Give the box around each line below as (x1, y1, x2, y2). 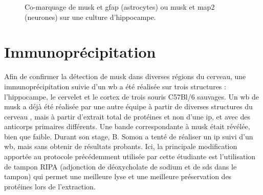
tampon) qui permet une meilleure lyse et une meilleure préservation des (4, 171, 232, 182)
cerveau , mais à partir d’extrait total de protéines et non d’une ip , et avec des (4, 111, 251, 121)
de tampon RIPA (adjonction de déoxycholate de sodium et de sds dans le (4, 161, 237, 172)
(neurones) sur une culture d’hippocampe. (25, 11, 156, 22)
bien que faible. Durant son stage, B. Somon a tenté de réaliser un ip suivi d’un (4, 131, 253, 141)
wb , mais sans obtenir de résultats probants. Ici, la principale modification (4, 141, 237, 152)
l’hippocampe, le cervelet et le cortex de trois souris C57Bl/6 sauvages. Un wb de (4, 91, 259, 102)
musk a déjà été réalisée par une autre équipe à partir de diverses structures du (4, 101, 253, 112)
